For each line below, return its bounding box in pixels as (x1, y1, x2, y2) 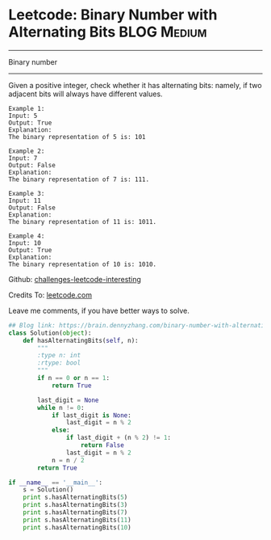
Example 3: (8, 189, 45, 197)
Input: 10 (8, 238, 42, 247)
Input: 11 (8, 196, 42, 205)
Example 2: (8, 147, 45, 155)
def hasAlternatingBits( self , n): (23, 336, 139, 344)
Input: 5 (8, 112, 38, 120)
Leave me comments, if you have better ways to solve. (8, 306, 190, 315)
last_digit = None (37, 396, 99, 404)
